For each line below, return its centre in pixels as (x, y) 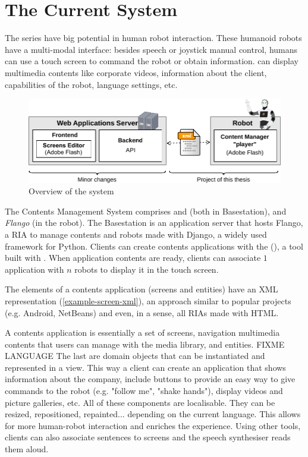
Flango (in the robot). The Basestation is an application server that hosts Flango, (154, 223)
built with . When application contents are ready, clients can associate (133, 258)
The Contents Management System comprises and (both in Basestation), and (146, 211)
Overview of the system (71, 191)
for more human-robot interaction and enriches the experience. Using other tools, (153, 425)
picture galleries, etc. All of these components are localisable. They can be (140, 402)
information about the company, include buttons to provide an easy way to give (150, 379)
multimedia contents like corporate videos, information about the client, (136, 72)
